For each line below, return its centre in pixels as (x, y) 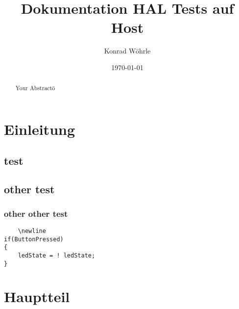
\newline (32, 231)
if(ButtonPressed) (34, 239)
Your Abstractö (35, 88)
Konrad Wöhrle (127, 51)
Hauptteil (37, 296)
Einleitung (40, 129)
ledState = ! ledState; (57, 255)
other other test (36, 213)
